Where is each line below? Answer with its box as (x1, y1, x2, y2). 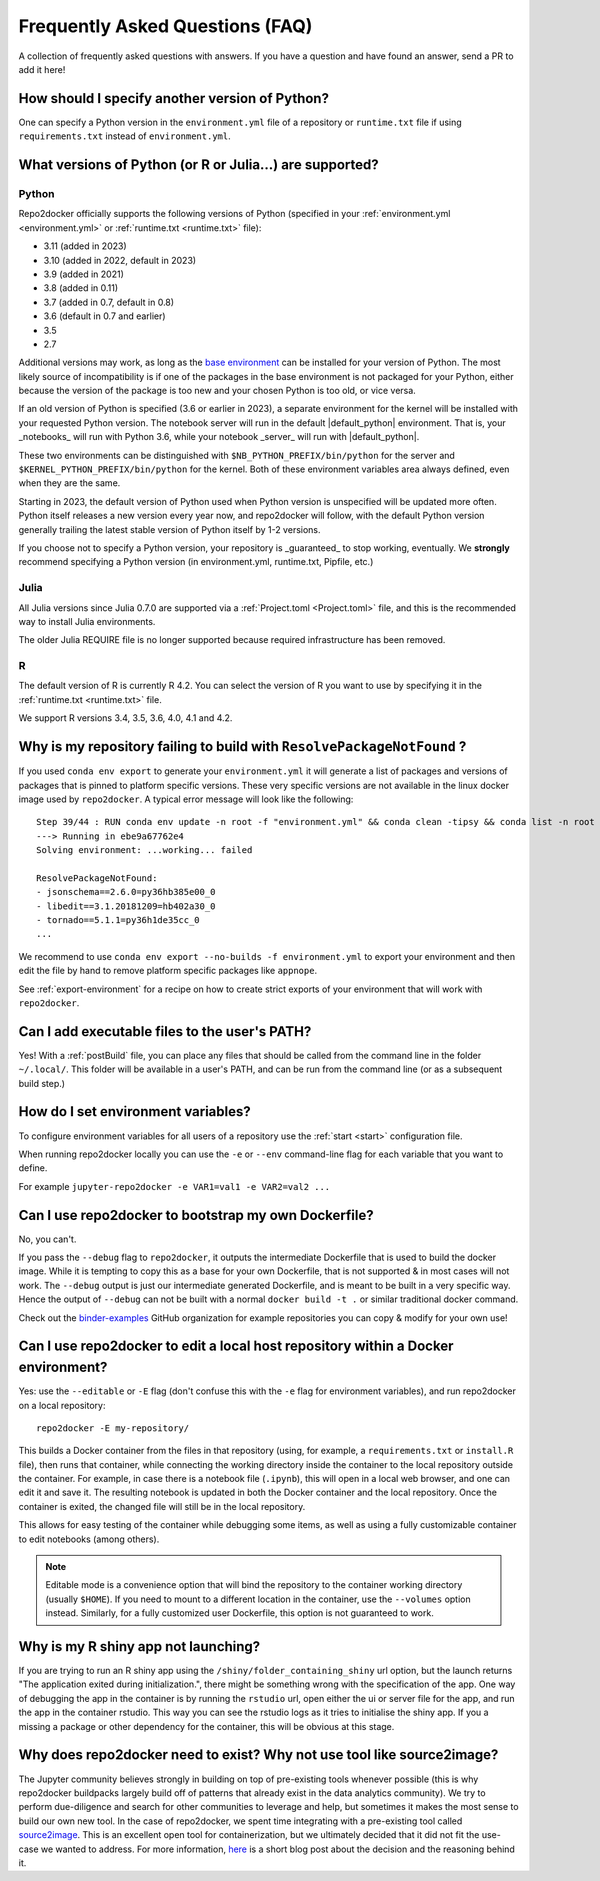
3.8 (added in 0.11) (43, 282, 119, 294)
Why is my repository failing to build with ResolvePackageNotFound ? (18, 738, 467, 755)
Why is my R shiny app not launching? (18, 1638, 261, 1655)
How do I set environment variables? (18, 1103, 251, 1120)
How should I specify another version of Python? (18, 90, 330, 107)
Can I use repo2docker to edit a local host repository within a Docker (18, 1338, 454, 1355)
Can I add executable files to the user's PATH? (18, 1023, 312, 1040)
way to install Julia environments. (18, 615, 156, 627)
